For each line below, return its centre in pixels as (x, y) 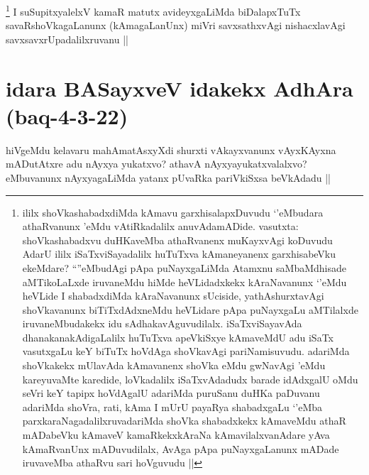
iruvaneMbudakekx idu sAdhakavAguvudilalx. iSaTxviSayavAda (162, 323)
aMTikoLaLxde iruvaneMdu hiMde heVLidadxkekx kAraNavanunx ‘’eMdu (184, 282)
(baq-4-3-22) (67, 115)
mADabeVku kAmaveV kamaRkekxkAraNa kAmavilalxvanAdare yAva (176, 435)
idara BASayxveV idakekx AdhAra (180, 88)
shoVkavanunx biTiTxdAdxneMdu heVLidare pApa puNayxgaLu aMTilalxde (190, 309)
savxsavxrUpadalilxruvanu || (67, 39)
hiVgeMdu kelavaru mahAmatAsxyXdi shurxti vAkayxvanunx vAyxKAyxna (171, 149)
